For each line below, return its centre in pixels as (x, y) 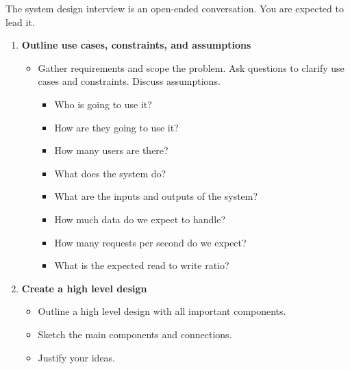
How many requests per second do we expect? (150, 242)
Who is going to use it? (103, 104)
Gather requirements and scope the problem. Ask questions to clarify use (191, 67)
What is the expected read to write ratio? (142, 265)
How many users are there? (111, 150)
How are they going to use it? (116, 127)
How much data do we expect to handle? (140, 219)
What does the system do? (110, 173)
